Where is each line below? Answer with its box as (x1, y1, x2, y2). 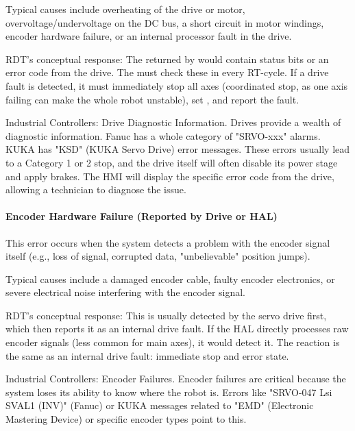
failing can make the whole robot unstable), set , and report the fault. (5, 92, 299, 106)
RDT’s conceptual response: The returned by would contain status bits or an (5, 51, 329, 66)
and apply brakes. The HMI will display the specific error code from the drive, (5, 169, 334, 183)
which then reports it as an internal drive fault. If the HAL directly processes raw (5, 321, 349, 336)
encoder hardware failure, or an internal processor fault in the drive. (5, 29, 292, 43)
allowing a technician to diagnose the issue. (5, 182, 186, 197)
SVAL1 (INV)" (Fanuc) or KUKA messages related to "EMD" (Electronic (5, 398, 314, 412)
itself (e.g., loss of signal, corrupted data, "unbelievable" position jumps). (5, 249, 310, 263)
